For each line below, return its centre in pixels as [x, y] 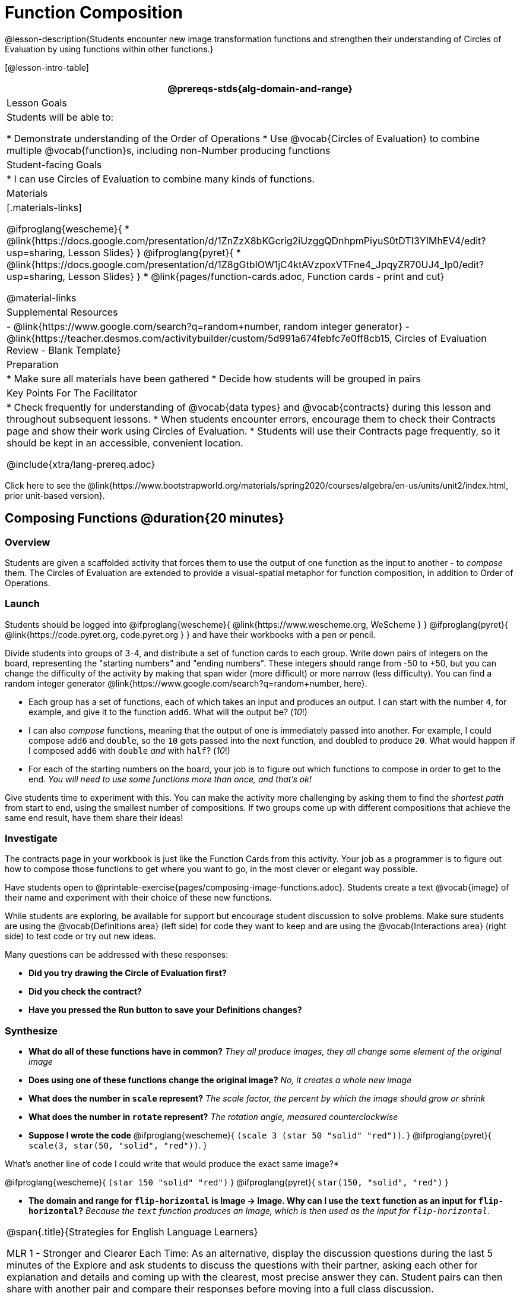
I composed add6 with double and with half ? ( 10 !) [129, 750]
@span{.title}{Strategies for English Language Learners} [132, 1232]
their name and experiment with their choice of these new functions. [138, 898]
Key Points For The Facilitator [72, 393]
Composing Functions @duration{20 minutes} [145, 518]
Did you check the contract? [85, 992]
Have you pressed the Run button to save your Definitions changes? [165, 1010]
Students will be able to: [60, 117]
